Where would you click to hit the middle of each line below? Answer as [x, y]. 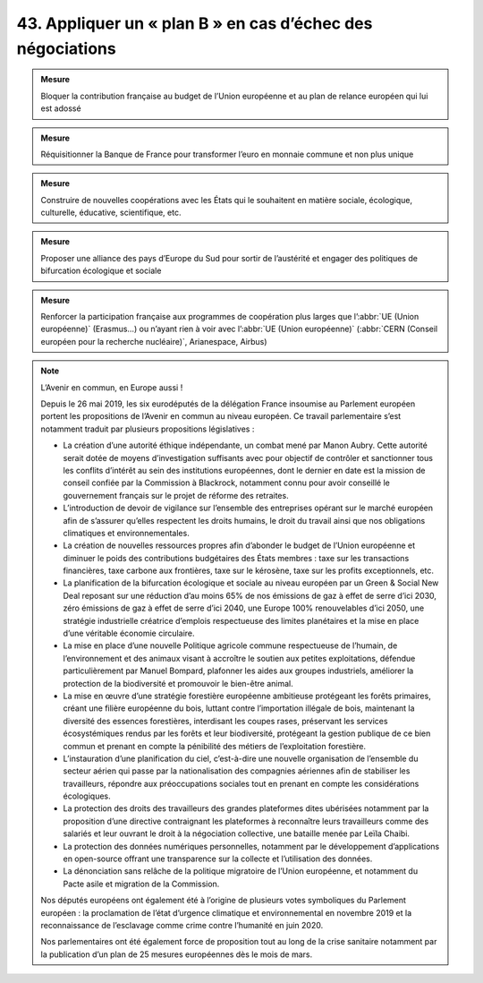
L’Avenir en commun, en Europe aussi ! [112, 387]
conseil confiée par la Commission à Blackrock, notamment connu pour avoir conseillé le [227, 483]
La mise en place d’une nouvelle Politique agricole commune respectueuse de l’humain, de [230, 645]
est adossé [61, 108]
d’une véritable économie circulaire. [129, 633]
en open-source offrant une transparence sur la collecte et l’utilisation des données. [218, 859]
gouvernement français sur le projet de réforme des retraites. [176, 495]
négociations [66, 48]
